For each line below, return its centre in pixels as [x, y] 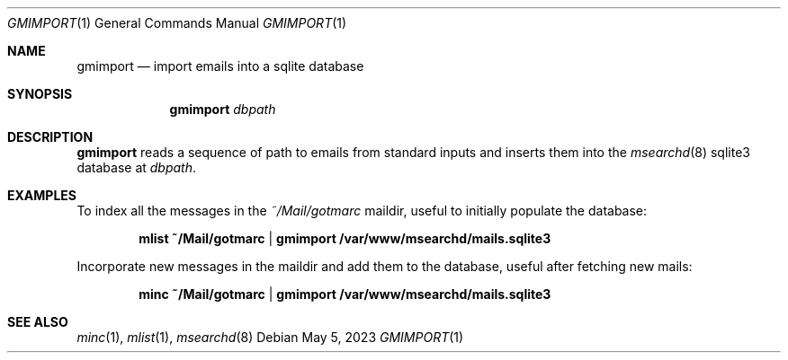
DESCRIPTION [50, 137]
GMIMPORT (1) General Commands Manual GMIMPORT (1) [177, 23]
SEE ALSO [38, 322]
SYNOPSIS [40, 94]
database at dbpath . [137, 167]
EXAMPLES [42, 195]
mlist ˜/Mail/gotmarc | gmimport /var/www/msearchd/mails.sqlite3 [345, 238]
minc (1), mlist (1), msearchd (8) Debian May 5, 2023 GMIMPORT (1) [270, 337]
